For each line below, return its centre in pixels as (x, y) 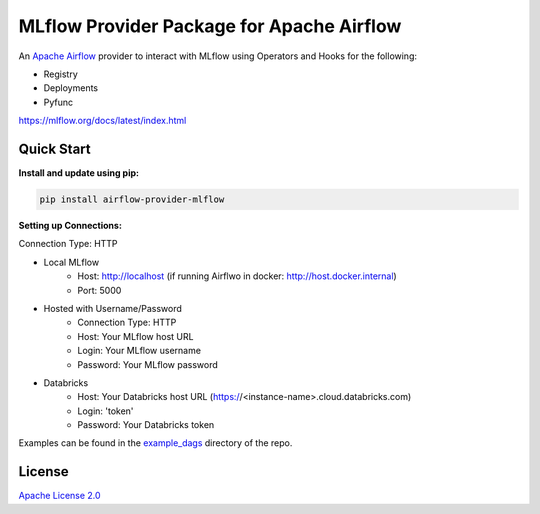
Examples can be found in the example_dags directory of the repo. (155, 443)
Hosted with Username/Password (112, 308)
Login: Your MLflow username (139, 351)
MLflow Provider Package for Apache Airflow (210, 26)
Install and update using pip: (79, 173)
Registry (61, 74)
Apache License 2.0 (59, 496)
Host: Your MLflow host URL (135, 336)
